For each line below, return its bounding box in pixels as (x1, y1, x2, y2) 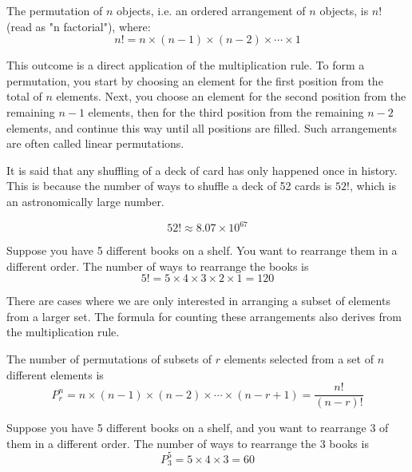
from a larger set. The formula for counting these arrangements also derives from (6, 307, 402, 324)
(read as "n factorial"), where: (6, 18, 151, 34)
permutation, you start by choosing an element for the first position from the (6, 72, 383, 89)
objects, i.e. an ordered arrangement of (116, 2, 306, 18)
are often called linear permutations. (6, 135, 184, 152)
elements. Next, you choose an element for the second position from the (56, 88, 406, 105)
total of (6, 88, 42, 105)
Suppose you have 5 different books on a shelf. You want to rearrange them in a (6, 242, 398, 259)
